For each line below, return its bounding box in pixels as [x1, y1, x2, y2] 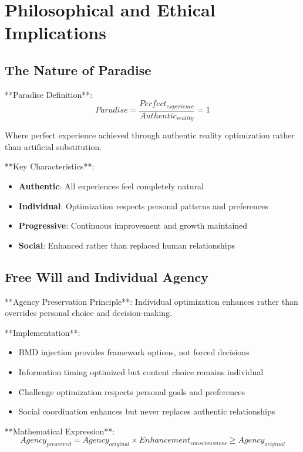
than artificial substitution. [5, 140, 102, 152]
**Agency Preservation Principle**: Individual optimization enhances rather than [5, 295, 298, 307]
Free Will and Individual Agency [5, 267, 208, 286]
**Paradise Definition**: [5, 88, 93, 100]
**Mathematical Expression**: [5, 424, 115, 437]
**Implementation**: [5, 326, 80, 338]
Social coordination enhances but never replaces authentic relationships [18, 405, 275, 417]
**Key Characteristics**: [5, 160, 95, 172]
